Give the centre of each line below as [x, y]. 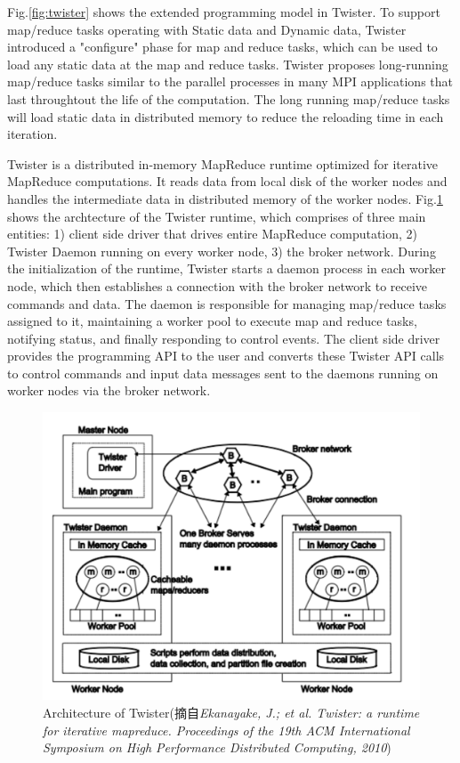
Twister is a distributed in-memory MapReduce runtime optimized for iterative [223, 163]
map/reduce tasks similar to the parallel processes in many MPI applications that [230, 81]
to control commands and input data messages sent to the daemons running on [223, 373]
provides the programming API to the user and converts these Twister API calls [226, 356]
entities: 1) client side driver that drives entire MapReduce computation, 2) [213, 234]
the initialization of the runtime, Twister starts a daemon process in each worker [226, 268]
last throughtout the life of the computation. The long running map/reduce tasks [229, 98]
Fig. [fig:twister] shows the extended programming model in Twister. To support [224, 12]
